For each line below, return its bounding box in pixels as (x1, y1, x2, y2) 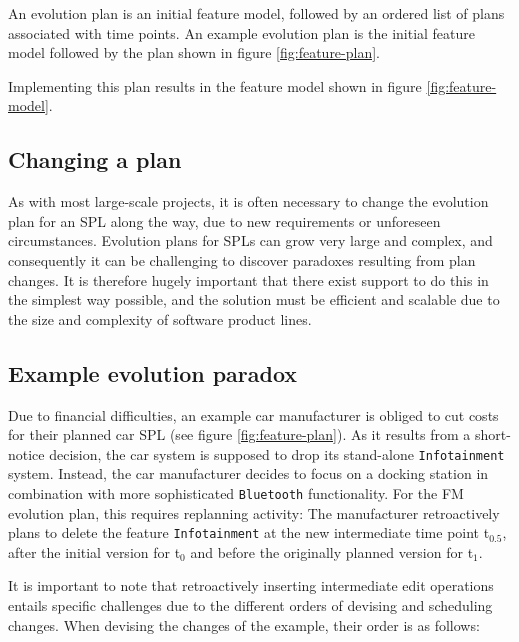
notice (8, 443, 45, 464)
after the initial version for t (8, 541, 181, 562)
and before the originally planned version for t (190, 541, 474, 562)
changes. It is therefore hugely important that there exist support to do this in (8, 269, 489, 290)
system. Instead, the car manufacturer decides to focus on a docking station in (8, 463, 489, 484)
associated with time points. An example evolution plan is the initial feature (8, 22, 476, 43)
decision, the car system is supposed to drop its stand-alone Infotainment (49, 443, 505, 464)
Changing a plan (8, 144, 182, 175)
